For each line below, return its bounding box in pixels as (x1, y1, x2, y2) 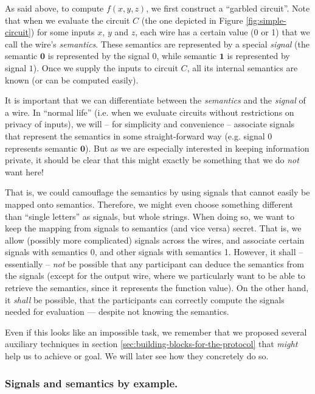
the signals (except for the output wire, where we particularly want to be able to (5, 269, 305, 282)
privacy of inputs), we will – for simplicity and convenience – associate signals (5, 118, 295, 130)
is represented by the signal (47, 49, 150, 62)
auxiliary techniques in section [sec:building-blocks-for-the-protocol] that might (5, 337, 298, 350)
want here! (5, 165, 44, 178)
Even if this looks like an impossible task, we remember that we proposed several (5, 325, 307, 338)
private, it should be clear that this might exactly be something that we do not (5, 153, 299, 166)
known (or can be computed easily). (5, 73, 139, 86)
